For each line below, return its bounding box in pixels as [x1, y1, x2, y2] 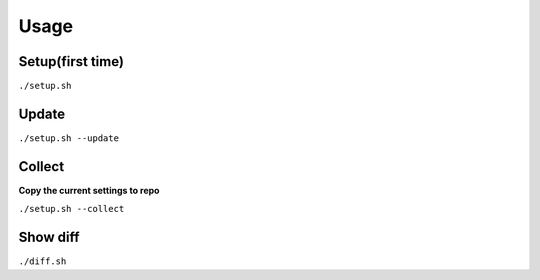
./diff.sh [18, 256, 67, 267]
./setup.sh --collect [18, 203, 125, 215]
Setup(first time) [18, 53, 125, 70]
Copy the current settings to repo [18, 184, 160, 196]
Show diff [18, 229, 80, 246]
